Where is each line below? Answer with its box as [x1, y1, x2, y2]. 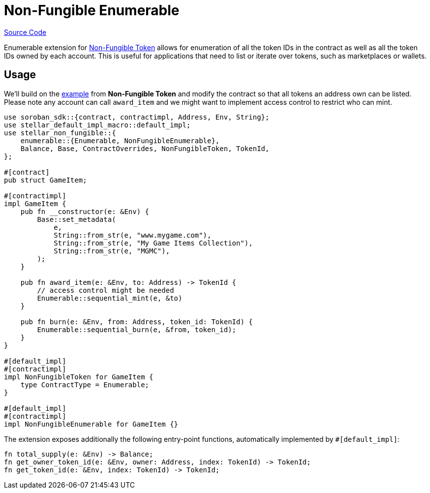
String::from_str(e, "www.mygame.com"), [54, 231, 212, 239]
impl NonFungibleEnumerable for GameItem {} [4, 420, 179, 428]
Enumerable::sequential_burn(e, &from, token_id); [37, 325, 237, 334]
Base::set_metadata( [37, 215, 116, 223]
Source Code [4, 28, 47, 36]
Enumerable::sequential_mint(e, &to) [37, 294, 183, 302]
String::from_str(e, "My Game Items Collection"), [54, 239, 253, 247]
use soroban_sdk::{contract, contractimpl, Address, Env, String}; [4, 113, 270, 121]
